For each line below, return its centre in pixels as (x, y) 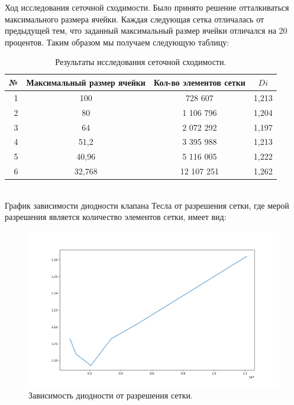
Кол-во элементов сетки (199, 82)
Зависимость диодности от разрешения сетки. (111, 395)
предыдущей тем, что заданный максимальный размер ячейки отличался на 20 (146, 30)
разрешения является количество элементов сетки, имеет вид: (116, 217)
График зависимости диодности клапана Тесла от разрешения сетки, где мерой (147, 205)
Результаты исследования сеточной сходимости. (141, 62)
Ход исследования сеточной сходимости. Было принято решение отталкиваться (147, 7)
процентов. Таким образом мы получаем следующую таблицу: (117, 42)
